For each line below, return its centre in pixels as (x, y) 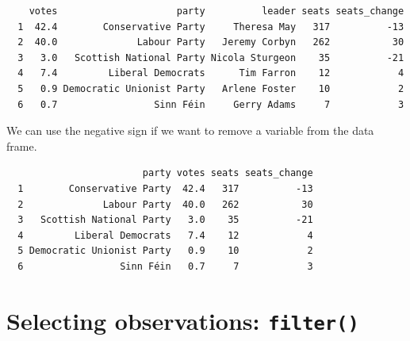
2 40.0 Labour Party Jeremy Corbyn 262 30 (211, 42)
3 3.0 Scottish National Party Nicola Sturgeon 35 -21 (211, 57)
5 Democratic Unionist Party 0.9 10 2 (165, 251)
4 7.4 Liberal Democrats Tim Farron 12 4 (211, 73)
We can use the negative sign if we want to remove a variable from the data (190, 130)
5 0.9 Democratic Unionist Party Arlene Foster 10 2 (211, 88)
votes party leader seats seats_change (216, 11)
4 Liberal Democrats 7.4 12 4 (165, 235)
